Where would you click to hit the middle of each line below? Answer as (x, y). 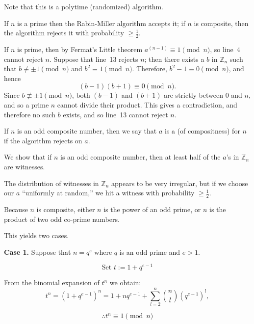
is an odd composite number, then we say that (87, 131)
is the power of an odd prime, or (152, 209)
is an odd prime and (150, 252)
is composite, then (221, 23)
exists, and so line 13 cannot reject (115, 114)
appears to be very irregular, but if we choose (179, 183)
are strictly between (193, 95)
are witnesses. (25, 166)
